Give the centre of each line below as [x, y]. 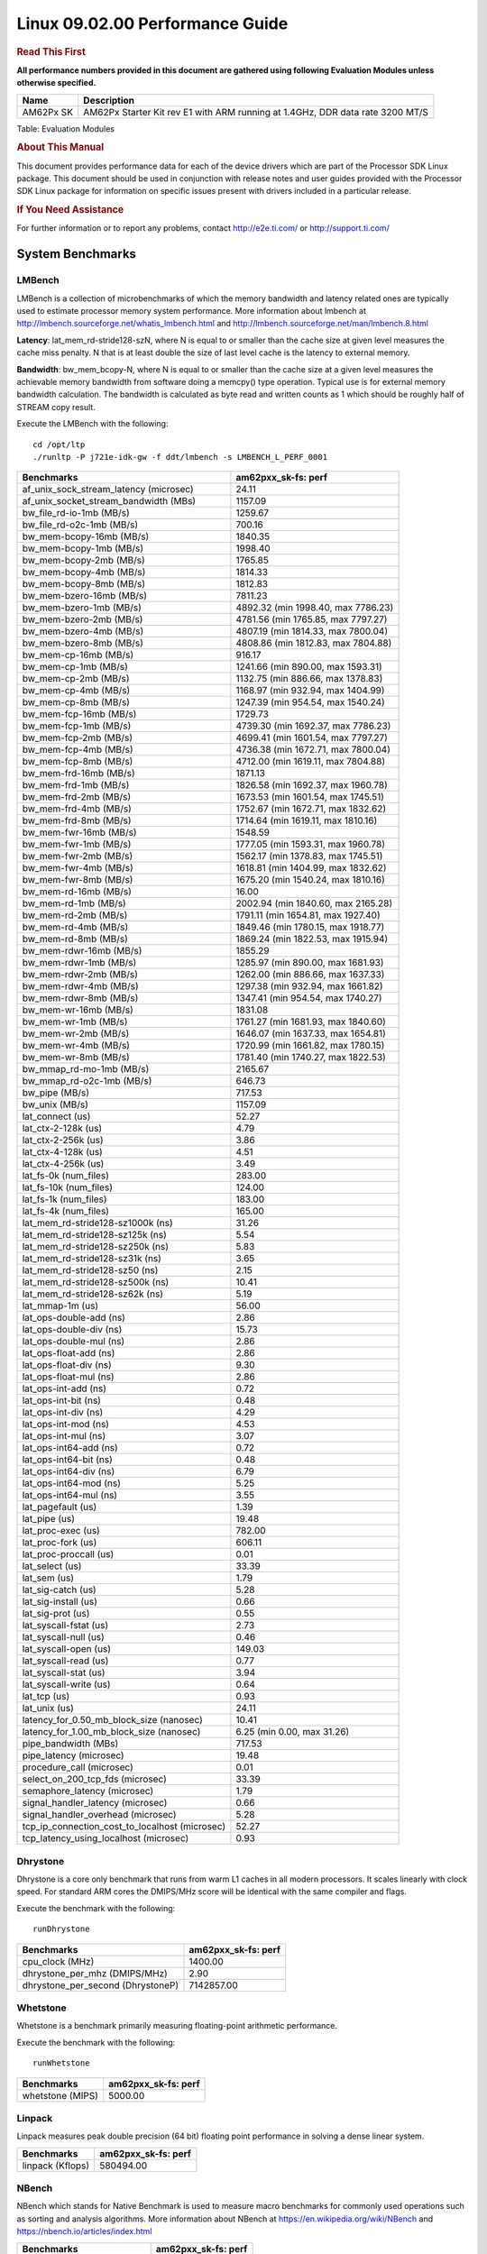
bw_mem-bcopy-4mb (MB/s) [84, 573]
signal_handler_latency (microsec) [95, 1803]
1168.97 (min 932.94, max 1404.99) [310, 691]
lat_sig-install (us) [60, 1602]
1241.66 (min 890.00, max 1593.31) [309, 667]
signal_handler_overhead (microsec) [99, 1815]
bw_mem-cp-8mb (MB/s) [76, 702]
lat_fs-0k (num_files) [66, 1176]
